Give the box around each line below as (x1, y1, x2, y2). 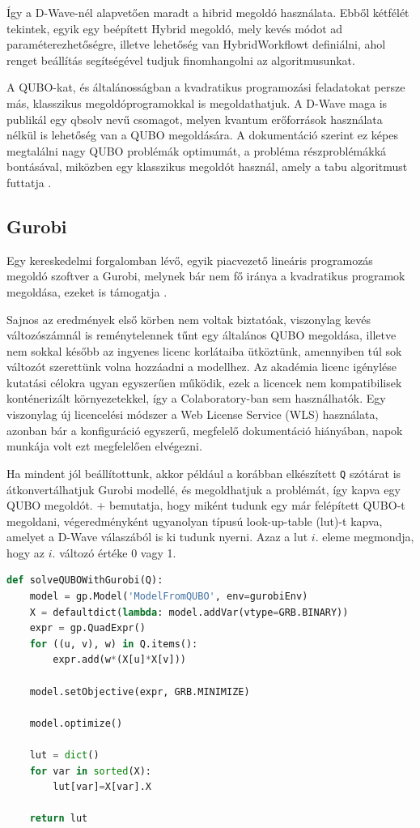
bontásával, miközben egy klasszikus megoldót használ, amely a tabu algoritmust (6, 158, 408, 175)
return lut (29, 813, 88, 825)
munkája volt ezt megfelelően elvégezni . (6, 437, 202, 455)
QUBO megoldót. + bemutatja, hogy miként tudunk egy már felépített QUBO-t (6, 497, 405, 514)
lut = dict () (29, 749, 100, 762)
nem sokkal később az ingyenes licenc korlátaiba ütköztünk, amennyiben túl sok (6, 342, 402, 359)
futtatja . (6, 173, 52, 190)
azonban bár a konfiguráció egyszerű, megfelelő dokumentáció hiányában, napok (6, 421, 403, 438)
